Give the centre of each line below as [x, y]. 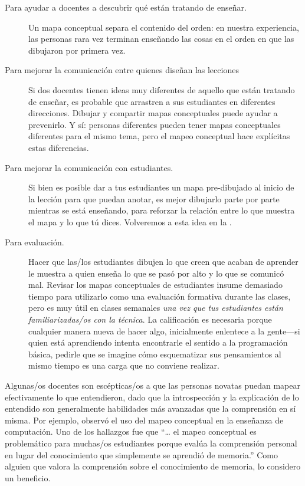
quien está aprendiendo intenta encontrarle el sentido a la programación [158, 342]
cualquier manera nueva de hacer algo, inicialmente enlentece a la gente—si [164, 331]
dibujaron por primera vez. [77, 50]
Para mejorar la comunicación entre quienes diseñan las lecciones [122, 70]
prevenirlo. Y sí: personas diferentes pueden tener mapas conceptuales [155, 124]
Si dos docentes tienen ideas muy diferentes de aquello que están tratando [162, 89]
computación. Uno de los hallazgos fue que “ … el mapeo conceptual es [131, 431]
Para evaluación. [35, 242]
